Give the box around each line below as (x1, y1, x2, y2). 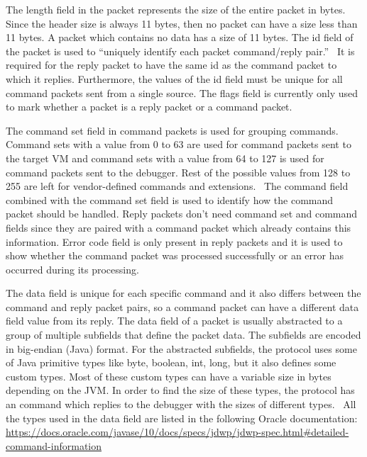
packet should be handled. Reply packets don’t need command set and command (6, 206, 358, 221)
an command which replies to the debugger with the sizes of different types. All (6, 397, 356, 412)
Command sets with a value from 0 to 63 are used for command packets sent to (6, 137, 351, 152)
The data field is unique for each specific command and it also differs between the (6, 286, 361, 300)
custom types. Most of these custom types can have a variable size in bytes (6, 368, 332, 383)
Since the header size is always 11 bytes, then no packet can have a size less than (6, 16, 358, 30)
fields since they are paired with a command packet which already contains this (6, 220, 351, 235)
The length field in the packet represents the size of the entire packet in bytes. (6, 2, 346, 16)
